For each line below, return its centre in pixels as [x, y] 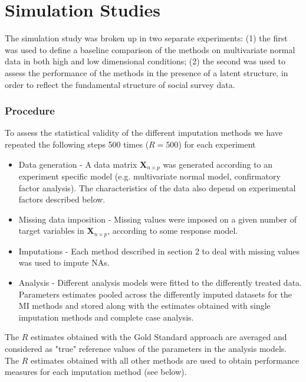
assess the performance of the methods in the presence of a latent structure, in [147, 72]
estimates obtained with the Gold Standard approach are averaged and [159, 337]
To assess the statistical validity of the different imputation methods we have [144, 133]
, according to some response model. [173, 231]
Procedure [30, 111]
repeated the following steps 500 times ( [77, 144]
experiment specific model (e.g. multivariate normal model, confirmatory [149, 176]
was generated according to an [218, 164]
